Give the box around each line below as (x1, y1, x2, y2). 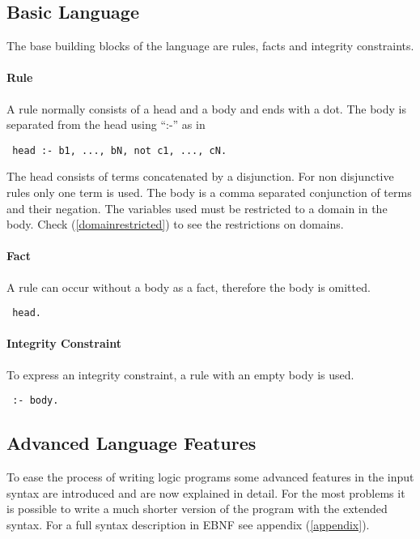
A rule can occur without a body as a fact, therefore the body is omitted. (6, 278, 371, 295)
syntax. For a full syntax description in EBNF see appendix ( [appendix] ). (6, 515, 370, 533)
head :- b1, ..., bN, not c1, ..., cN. (12, 144, 227, 156)
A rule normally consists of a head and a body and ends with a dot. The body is (6, 100, 406, 117)
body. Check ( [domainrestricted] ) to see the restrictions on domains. (6, 216, 344, 233)
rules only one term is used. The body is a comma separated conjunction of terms (6, 184, 412, 201)
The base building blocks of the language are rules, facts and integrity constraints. (6, 37, 414, 54)
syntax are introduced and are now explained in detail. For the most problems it (6, 484, 405, 501)
